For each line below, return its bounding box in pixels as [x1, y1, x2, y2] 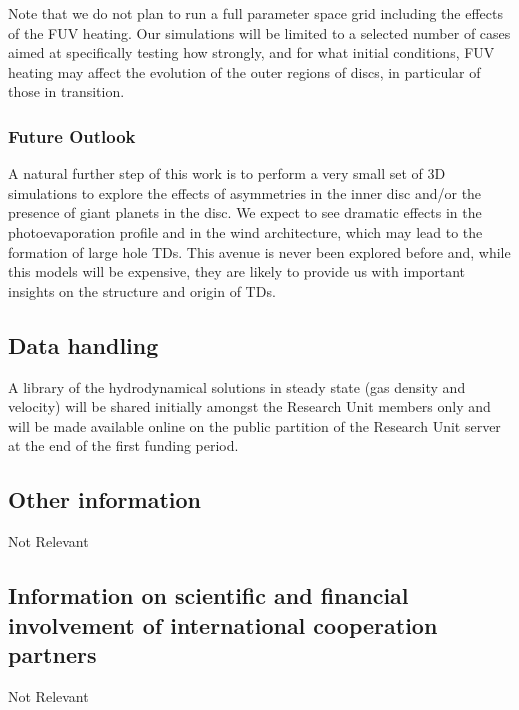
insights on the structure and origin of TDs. [8, 280, 276, 301]
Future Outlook [8, 123, 136, 148]
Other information [8, 484, 201, 515]
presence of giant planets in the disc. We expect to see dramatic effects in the [8, 202, 482, 223]
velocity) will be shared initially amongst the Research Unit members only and [8, 396, 491, 417]
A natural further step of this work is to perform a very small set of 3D [8, 163, 446, 184]
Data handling [8, 329, 159, 360]
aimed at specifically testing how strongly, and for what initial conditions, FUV [8, 42, 495, 63]
